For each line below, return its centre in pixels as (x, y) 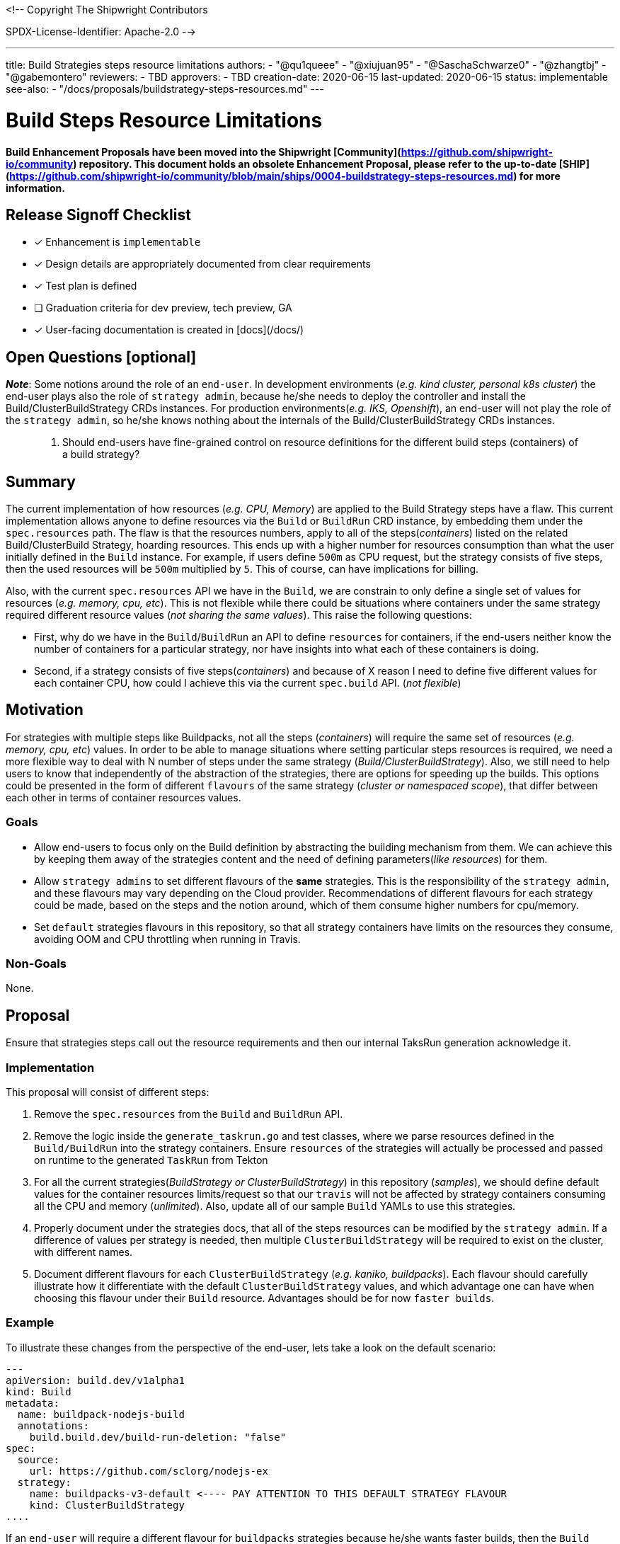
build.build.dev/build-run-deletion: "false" (158, 1437)
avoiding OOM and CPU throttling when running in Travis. (167, 939)
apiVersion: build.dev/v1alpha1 (95, 1380)
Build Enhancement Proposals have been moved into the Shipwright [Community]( (203, 151)
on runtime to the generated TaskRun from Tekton (151, 1160)
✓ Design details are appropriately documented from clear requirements (202, 264)
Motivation (45, 710)
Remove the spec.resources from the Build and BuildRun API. (189, 1114)
